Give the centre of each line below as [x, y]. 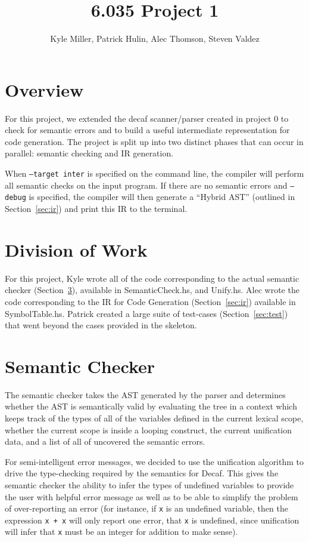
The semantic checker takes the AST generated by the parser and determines [145, 394]
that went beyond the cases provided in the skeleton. [101, 325]
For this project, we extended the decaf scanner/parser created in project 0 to [147, 118]
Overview [44, 89]
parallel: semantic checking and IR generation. [89, 153]
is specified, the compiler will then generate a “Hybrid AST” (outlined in [162, 197]
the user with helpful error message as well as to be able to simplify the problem [152, 496]
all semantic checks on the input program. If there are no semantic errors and [146, 185]
